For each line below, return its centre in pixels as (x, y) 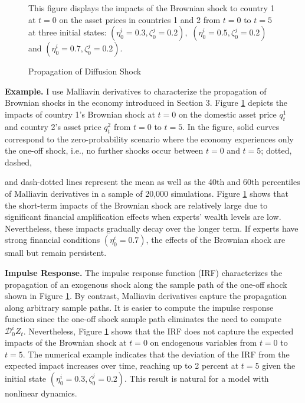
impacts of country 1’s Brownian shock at (80, 114)
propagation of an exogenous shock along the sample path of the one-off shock (146, 284)
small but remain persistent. (56, 253)
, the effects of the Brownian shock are (216, 240)
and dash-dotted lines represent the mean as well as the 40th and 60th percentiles (152, 182)
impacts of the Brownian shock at (66, 342)
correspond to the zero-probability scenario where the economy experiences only (149, 139)
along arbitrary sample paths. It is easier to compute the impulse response (139, 307)
